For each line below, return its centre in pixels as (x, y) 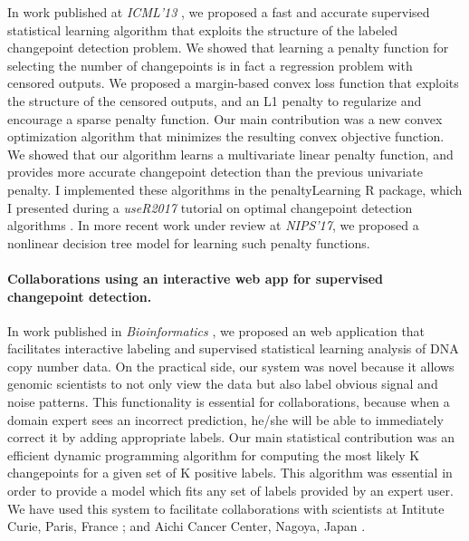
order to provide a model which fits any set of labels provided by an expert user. (230, 491)
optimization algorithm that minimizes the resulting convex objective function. (226, 136)
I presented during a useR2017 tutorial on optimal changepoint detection (210, 207)
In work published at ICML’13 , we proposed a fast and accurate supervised (219, 12)
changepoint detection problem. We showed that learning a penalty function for (228, 48)
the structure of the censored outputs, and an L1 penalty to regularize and (215, 100)
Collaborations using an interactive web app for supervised (196, 278)
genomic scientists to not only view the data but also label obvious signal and (223, 384)
